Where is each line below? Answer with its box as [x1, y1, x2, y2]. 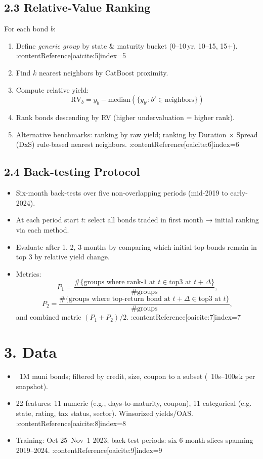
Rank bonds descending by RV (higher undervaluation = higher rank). [16, 112, 235, 123]
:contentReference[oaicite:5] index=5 [16, 50, 126, 61]
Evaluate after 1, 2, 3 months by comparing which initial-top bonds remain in [16, 241, 257, 252]
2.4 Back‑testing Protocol [4, 164, 140, 179]
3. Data [4, 341, 57, 362]
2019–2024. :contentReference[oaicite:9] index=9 [16, 444, 162, 455]
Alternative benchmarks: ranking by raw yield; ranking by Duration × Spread [16, 129, 258, 139]
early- [230, 187, 248, 198]
